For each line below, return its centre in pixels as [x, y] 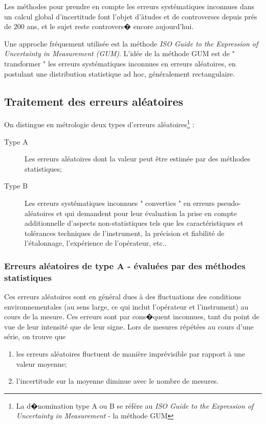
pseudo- [229, 203]
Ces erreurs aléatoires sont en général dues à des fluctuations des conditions [123, 297]
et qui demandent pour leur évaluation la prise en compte [147, 213]
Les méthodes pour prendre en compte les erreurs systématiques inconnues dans [129, 6]
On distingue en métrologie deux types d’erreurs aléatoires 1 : [99, 124]
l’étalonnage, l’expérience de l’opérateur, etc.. [96, 243]
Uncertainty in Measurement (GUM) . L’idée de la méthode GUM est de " [120, 53]
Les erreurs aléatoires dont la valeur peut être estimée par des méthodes [138, 159]
